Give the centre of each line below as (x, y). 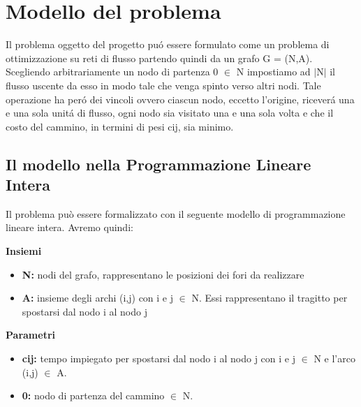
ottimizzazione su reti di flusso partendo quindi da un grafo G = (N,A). (159, 58)
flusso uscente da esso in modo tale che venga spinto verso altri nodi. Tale (163, 85)
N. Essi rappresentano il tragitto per (270, 298)
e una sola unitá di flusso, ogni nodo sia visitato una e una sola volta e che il (170, 113)
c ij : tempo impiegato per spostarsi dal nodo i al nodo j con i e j (159, 358)
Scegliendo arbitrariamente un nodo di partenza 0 (112, 72)
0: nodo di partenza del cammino (93, 395)
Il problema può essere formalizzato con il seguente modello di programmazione (176, 213)
